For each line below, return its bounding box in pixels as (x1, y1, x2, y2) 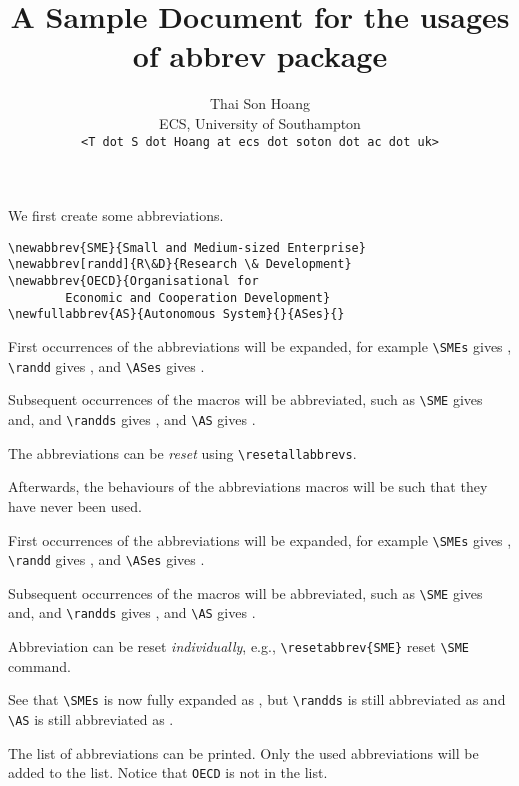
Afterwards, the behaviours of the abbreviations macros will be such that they (8, 476, 488, 497)
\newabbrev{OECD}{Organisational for (8, 274, 259, 289)
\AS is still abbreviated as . (8, 709, 174, 730)
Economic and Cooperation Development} (65, 290, 331, 305)
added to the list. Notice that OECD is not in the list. (8, 762, 328, 783)
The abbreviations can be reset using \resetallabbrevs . (8, 442, 357, 463)
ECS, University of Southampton (159, 112, 361, 133)
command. (8, 655, 71, 676)
